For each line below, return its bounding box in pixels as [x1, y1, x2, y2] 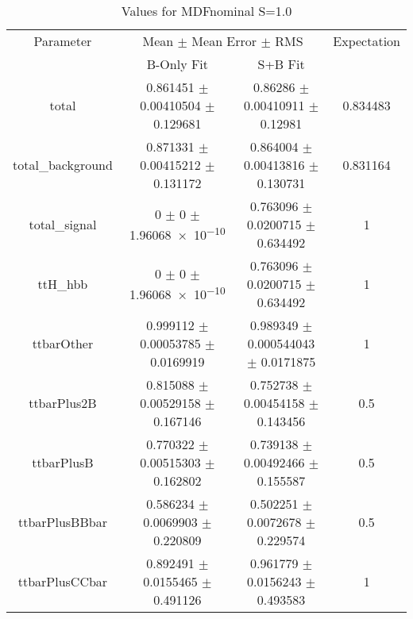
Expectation [333, 32, 400, 50]
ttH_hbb [37, 275, 88, 293]
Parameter [33, 32, 92, 50]
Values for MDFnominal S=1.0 [121, 2, 292, 20]
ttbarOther [32, 334, 94, 352]
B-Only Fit [146, 55, 209, 73]
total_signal [29, 215, 97, 233]
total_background [13, 156, 113, 174]
